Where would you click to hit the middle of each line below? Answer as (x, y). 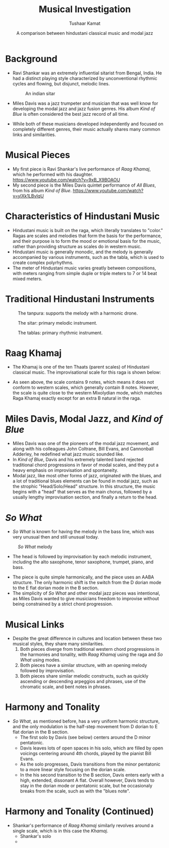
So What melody (35, 547)
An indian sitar (40, 93)
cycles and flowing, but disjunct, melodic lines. (61, 83)
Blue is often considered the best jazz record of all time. (71, 114)
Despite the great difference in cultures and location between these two (87, 639)
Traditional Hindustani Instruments (80, 299)
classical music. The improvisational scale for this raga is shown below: (87, 372)
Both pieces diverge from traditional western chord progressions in (90, 649)
